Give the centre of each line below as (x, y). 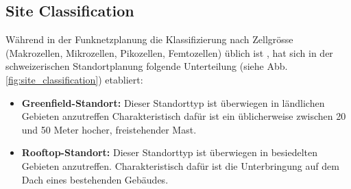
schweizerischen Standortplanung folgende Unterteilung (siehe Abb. (147, 66)
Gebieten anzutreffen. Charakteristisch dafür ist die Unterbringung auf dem (180, 165)
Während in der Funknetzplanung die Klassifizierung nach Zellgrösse (149, 39)
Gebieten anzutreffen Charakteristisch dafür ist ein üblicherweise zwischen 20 (184, 116)
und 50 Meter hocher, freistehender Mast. (109, 129)
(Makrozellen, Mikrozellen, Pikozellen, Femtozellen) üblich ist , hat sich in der (169, 52)
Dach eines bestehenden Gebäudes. (95, 179)
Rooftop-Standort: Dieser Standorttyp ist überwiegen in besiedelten (170, 152)
